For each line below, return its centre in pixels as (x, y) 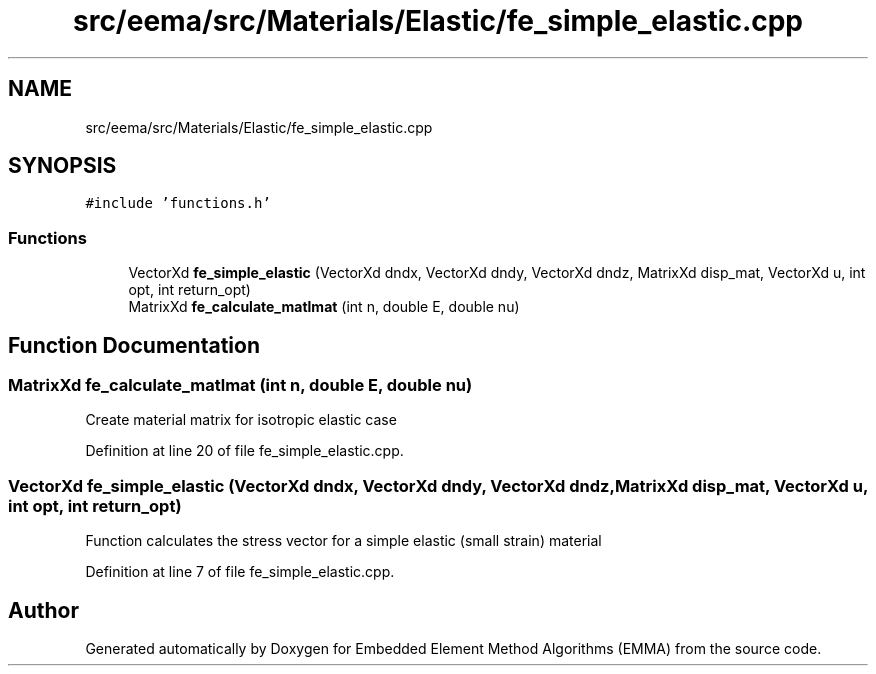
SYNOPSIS (62, 166)
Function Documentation (134, 345)
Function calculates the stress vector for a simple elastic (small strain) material (343, 541)
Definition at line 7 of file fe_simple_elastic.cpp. (240, 572)
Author (43, 610)
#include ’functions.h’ (178, 203)
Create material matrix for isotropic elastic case (241, 420)
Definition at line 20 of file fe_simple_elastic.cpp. (244, 451)
